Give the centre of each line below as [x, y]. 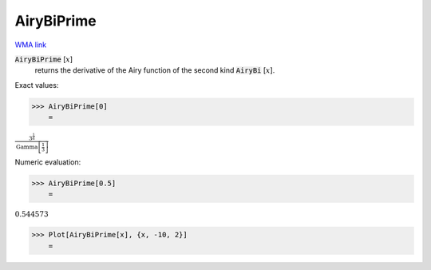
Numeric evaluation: [48, 162]
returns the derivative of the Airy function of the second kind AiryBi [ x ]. [155, 70]
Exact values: [37, 85]
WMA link [31, 45]
